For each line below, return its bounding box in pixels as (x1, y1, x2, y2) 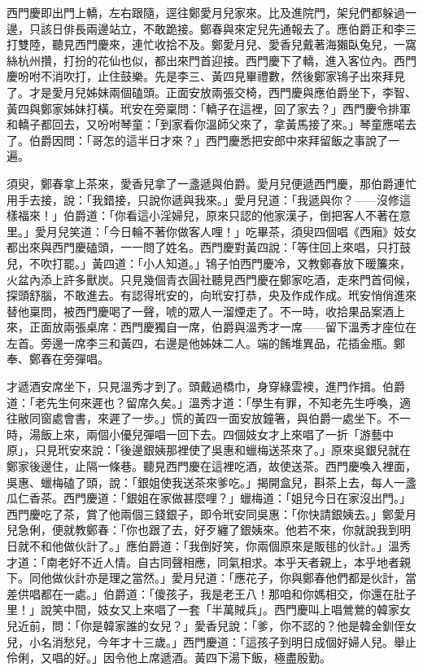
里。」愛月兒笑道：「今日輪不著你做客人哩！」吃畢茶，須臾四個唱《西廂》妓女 (7, 222, 416, 239)
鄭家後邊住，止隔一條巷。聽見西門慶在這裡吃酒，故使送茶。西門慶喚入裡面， (7, 458, 416, 475)
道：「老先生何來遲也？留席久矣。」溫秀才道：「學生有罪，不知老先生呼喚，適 (7, 393, 411, 410)
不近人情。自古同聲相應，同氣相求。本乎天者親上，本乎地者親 (80, 553, 411, 570)
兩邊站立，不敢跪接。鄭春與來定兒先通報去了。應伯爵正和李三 (85, 20, 416, 37)
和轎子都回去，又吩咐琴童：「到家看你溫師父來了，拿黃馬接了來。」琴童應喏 (7, 116, 405, 133)
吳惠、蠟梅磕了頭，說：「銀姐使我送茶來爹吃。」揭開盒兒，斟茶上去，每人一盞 (7, 473, 416, 490)
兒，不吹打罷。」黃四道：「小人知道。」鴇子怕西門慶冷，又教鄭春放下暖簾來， (7, 254, 411, 271)
